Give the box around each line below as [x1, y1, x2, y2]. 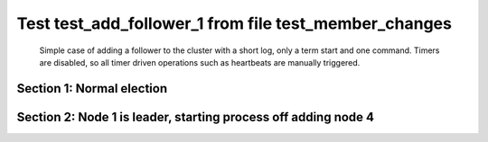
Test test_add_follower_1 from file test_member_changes [16, 13, 452, 33]
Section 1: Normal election [16, 81, 167, 96]
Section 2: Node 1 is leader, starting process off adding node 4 [16, 109, 375, 125]
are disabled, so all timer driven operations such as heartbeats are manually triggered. [39, 57, 361, 67]
